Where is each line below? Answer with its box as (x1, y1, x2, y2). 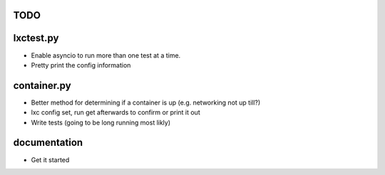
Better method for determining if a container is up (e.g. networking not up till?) (31, 98, 261, 107)
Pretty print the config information (31, 60, 131, 69)
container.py (13, 79, 71, 92)
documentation (13, 137, 83, 149)
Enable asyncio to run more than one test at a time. (31, 51, 181, 60)
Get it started (31, 155, 70, 164)
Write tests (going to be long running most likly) (31, 118, 171, 127)
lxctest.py (13, 32, 59, 44)
